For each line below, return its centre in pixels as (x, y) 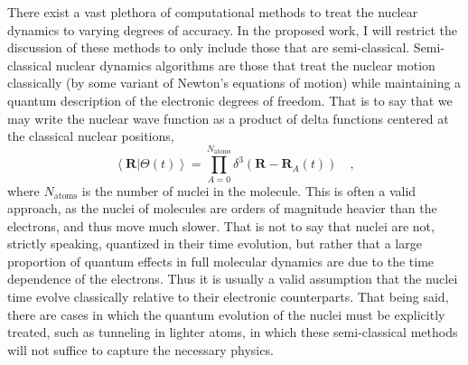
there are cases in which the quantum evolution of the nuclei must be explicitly (226, 314)
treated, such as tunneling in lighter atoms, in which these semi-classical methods (233, 332)
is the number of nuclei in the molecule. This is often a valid (249, 190)
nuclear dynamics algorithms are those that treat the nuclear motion (245, 65)
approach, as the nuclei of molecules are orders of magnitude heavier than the (222, 208)
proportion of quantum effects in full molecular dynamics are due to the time (221, 261)
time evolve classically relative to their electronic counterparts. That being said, (228, 297)
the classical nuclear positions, (91, 136)
